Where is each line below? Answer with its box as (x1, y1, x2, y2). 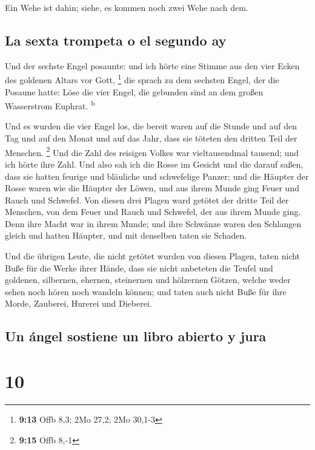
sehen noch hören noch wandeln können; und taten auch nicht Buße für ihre (5, 285, 287, 298)
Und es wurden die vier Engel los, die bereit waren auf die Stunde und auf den (5, 120, 297, 132)
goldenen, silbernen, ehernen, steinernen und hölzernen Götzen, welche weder (5, 273, 291, 286)
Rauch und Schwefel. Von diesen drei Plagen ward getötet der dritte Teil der (5, 193, 289, 206)
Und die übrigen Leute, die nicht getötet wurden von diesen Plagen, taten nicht (5, 250, 300, 262)
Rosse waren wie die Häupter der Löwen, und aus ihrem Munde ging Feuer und (5, 182, 299, 194)
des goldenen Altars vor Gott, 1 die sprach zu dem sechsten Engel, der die (5, 72, 279, 86)
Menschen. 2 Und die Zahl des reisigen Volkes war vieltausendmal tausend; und (5, 144, 299, 159)
